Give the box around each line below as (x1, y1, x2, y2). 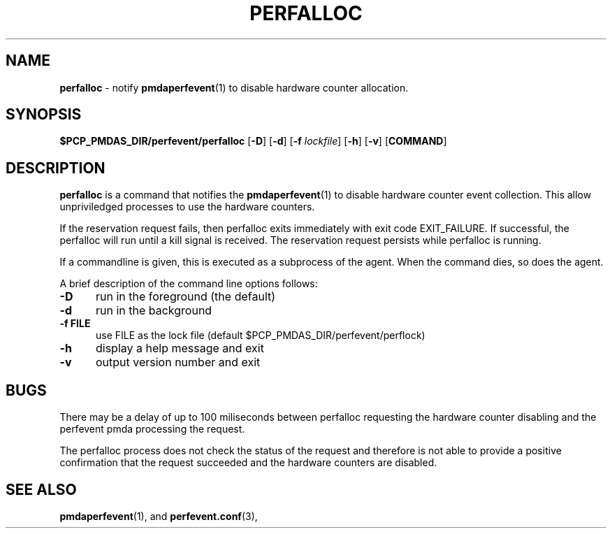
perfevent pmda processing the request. (59, 423, 245, 435)
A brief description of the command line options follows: (59, 277, 318, 290)
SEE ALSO (6, 480, 77, 498)
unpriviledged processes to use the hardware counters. (59, 201, 315, 213)
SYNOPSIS (6, 106, 82, 124)
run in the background (95, 303, 212, 318)
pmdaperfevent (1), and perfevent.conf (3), (59, 510, 258, 522)
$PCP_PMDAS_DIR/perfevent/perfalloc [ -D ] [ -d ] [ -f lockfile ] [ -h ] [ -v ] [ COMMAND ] (59, 135, 447, 147)
